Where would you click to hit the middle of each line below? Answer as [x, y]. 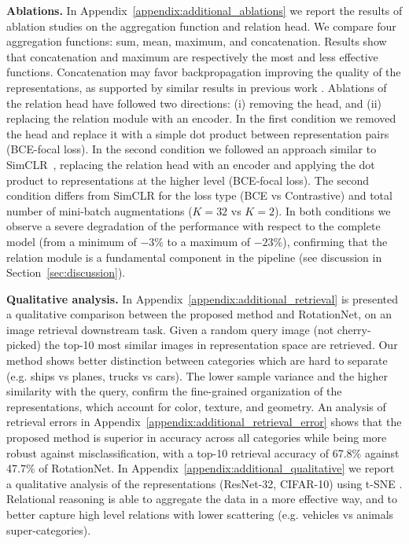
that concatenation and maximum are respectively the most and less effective [192, 56]
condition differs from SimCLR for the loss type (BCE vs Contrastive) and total [199, 195]
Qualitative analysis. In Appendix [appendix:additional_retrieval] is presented [203, 298]
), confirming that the [335, 241]
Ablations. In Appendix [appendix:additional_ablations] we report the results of [204, 10]
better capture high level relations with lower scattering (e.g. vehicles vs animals [200, 514]
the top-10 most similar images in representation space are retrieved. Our [221, 345]
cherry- [354, 329]
